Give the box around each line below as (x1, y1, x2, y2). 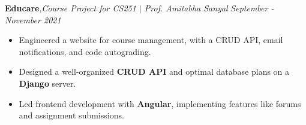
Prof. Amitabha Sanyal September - (144, 2, 274, 14)
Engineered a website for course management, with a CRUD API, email (19, 33, 283, 46)
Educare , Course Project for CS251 (5, 2, 136, 14)
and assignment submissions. (19, 109, 124, 121)
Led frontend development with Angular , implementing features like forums (19, 97, 301, 109)
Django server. (19, 77, 76, 89)
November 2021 (5, 13, 61, 26)
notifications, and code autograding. (19, 45, 151, 57)
